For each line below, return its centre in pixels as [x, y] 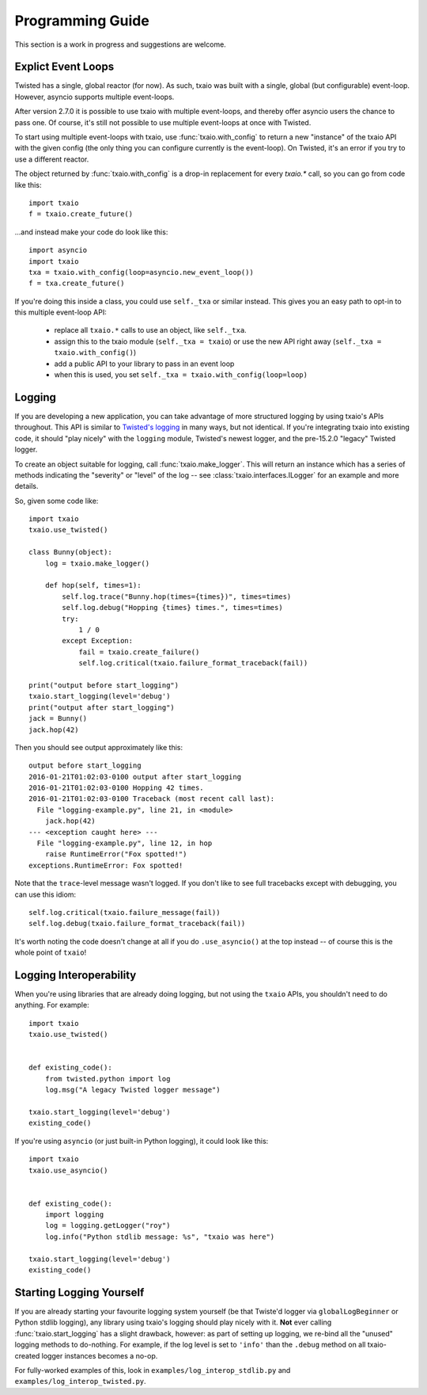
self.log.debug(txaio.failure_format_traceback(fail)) [137, 924]
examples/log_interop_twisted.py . [80, 1382]
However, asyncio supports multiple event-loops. [94, 97]
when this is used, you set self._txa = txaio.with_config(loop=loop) [181, 375]
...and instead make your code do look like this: [91, 232]
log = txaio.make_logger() [97, 563]
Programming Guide [82, 21]
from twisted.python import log [108, 1079]
